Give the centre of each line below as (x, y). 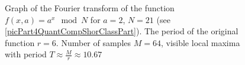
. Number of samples (94, 42)
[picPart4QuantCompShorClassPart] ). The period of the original (122, 31)
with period (26, 54)
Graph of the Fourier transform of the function (90, 8)
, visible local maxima (200, 42)
